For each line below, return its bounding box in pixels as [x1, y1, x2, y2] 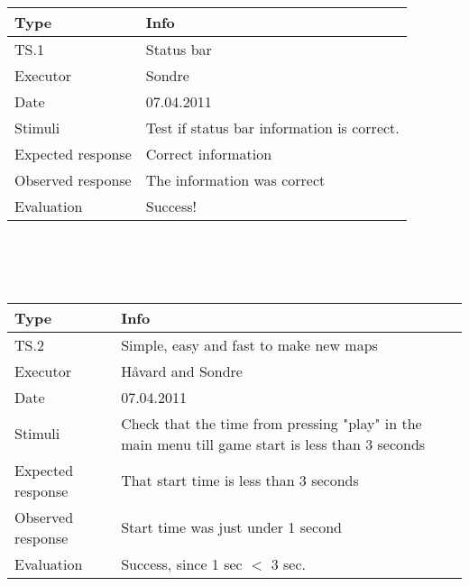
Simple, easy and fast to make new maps [121, 334, 378, 355]
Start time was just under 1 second [121, 517, 342, 538]
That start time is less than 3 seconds [121, 470, 359, 491]
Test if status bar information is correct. [145, 116, 400, 138]
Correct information [145, 142, 272, 164]
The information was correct [145, 169, 326, 190]
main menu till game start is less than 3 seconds [121, 433, 426, 454]
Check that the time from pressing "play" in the [121, 412, 422, 434]
